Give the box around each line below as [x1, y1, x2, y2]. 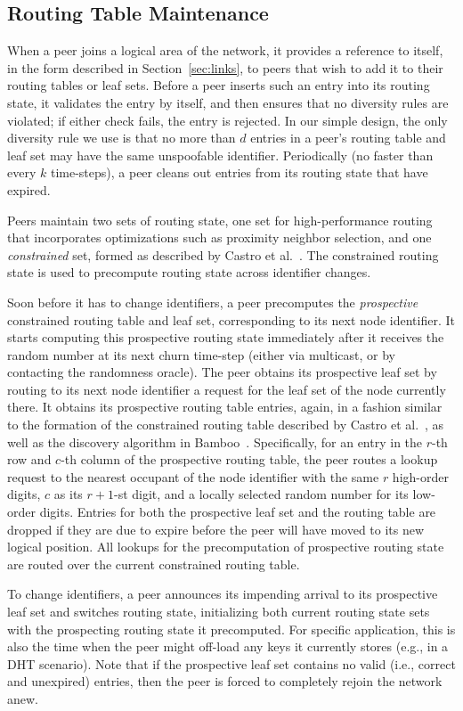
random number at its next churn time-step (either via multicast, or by [7, 345, 395, 364]
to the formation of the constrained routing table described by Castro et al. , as [7, 415, 444, 434]
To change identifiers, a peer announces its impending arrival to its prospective [7, 584, 438, 603]
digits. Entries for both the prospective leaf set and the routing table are [39, 503, 436, 521]
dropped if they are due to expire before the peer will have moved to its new [7, 519, 425, 538]
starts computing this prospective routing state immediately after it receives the [7, 328, 444, 347]
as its [53, 485, 83, 503]
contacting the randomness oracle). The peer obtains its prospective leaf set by [7, 363, 437, 381]
